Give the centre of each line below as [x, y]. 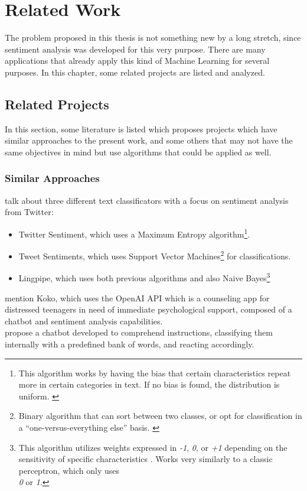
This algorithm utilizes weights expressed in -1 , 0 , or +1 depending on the [153, 447]
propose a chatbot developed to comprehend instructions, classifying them [139, 332]
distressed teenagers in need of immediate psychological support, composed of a [148, 309]
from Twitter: [29, 212]
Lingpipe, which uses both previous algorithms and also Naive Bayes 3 [144, 277]
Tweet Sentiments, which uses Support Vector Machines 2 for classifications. [155, 255]
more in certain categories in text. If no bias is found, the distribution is [149, 384]
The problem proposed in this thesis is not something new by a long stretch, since [153, 38]
